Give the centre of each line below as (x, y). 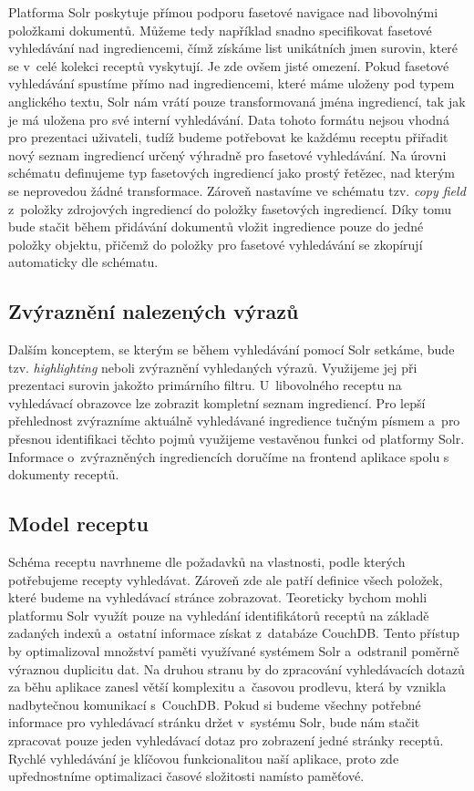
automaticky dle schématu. (83, 262)
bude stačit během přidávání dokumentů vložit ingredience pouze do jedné (216, 226)
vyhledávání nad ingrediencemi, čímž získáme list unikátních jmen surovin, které (233, 48)
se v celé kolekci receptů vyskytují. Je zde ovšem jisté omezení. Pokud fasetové (229, 65)
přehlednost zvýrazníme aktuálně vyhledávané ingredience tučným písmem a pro (234, 421)
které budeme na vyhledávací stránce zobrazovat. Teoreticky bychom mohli (218, 597)
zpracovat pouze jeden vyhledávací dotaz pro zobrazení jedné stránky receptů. (226, 740)
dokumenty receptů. (64, 474)
